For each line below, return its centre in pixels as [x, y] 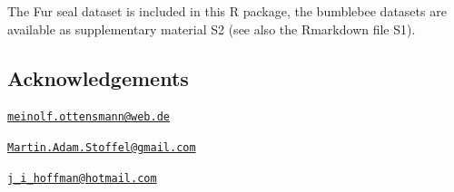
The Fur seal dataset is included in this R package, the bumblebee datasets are [227, 11]
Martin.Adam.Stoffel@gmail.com [102, 148]
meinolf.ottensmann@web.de [89, 117]
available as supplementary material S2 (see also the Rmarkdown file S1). [212, 29]
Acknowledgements [98, 77]
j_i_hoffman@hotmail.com [82, 178]
